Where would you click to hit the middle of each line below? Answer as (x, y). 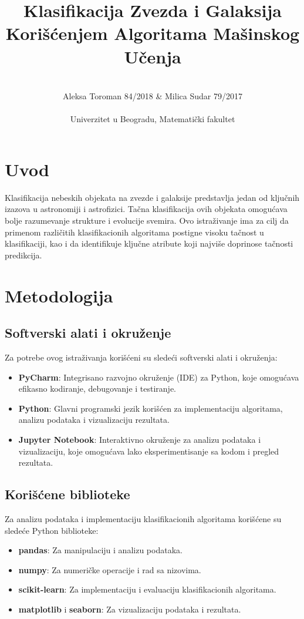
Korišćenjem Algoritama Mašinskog (153, 33)
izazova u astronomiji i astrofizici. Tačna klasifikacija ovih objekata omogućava (146, 209)
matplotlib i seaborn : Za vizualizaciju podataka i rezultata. (130, 609)
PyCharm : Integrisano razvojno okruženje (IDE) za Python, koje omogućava (159, 377)
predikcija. (23, 255)
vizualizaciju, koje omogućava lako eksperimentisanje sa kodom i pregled (149, 451)
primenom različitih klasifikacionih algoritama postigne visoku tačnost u (134, 232)
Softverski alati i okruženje (88, 333)
